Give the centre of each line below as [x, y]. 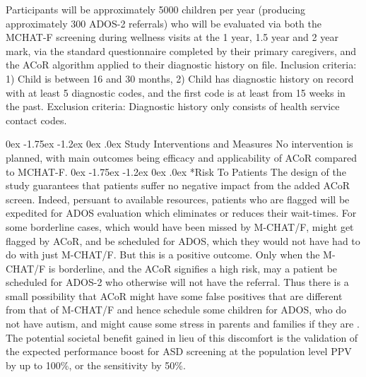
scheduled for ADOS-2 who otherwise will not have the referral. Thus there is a [177, 282]
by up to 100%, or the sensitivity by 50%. [96, 365]
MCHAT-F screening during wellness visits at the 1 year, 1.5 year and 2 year [172, 37]
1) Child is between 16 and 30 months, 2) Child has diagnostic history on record [180, 78]
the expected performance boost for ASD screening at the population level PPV [179, 351]
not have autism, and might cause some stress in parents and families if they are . [183, 324]
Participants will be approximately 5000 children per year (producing [156, 9]
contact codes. [36, 120]
